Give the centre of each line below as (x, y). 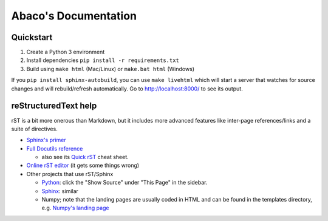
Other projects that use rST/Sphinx (70, 174)
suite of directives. (34, 129)
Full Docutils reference (55, 148)
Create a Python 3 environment (66, 52)
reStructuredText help (54, 106)
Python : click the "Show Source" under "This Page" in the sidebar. (125, 183)
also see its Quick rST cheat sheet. (85, 157)
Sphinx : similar (60, 191)
